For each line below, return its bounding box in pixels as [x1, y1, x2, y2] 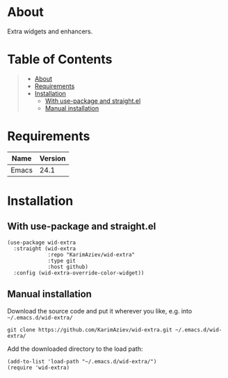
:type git [47, 257, 76, 264]
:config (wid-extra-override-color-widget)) [13, 269, 145, 277]
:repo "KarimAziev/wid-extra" [47, 251, 136, 258]
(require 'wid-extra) [7, 364, 70, 371]
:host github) [47, 263, 89, 270]
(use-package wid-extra [7, 239, 76, 246]
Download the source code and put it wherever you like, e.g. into [7, 306, 193, 315]
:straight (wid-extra [13, 245, 76, 252]
